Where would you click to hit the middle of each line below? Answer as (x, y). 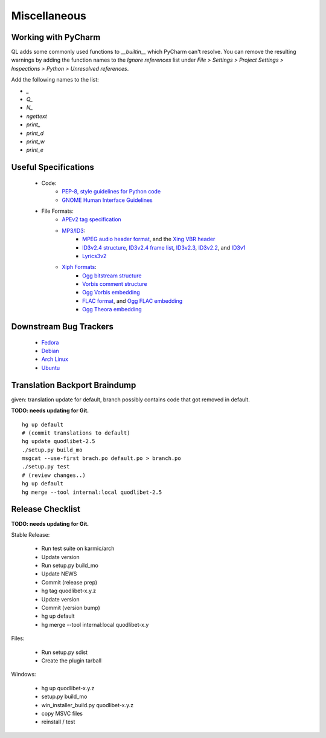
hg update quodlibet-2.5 (59, 442)
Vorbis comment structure (115, 284)
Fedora (50, 342)
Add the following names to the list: (55, 80)
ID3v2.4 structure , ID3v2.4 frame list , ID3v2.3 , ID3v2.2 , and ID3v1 (164, 247)
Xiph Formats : (79, 267)
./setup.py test (46, 467)
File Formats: (57, 211)
